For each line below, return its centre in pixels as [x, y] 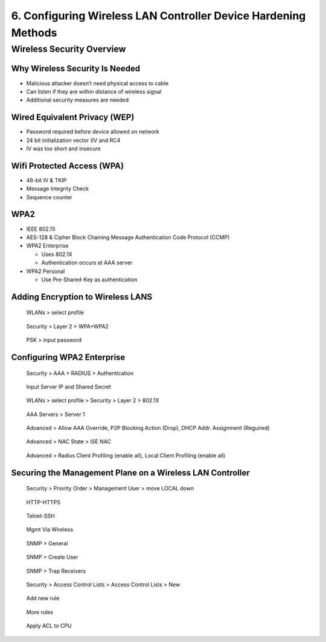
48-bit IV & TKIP [46, 180]
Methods [34, 33]
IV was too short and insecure [63, 149]
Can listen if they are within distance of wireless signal [94, 91]
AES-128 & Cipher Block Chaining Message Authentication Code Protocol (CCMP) [128, 237]
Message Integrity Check [58, 189]
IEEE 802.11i [41, 229]
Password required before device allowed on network [93, 132]
